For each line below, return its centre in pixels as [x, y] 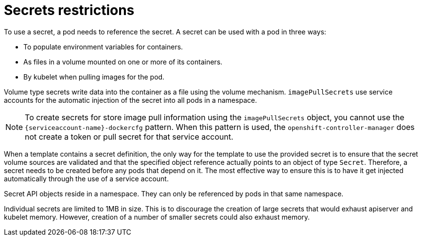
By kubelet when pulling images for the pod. [94, 77]
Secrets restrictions [69, 10]
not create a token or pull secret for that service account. [129, 136]
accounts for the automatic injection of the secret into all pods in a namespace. [131, 100]
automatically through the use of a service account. [86, 178]
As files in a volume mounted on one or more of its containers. [123, 62]
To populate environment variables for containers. [103, 47]
